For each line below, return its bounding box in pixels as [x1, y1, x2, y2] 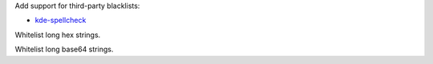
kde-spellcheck [34, 16, 87, 25]
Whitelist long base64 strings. [14, 44, 114, 55]
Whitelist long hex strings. [14, 30, 101, 40]
